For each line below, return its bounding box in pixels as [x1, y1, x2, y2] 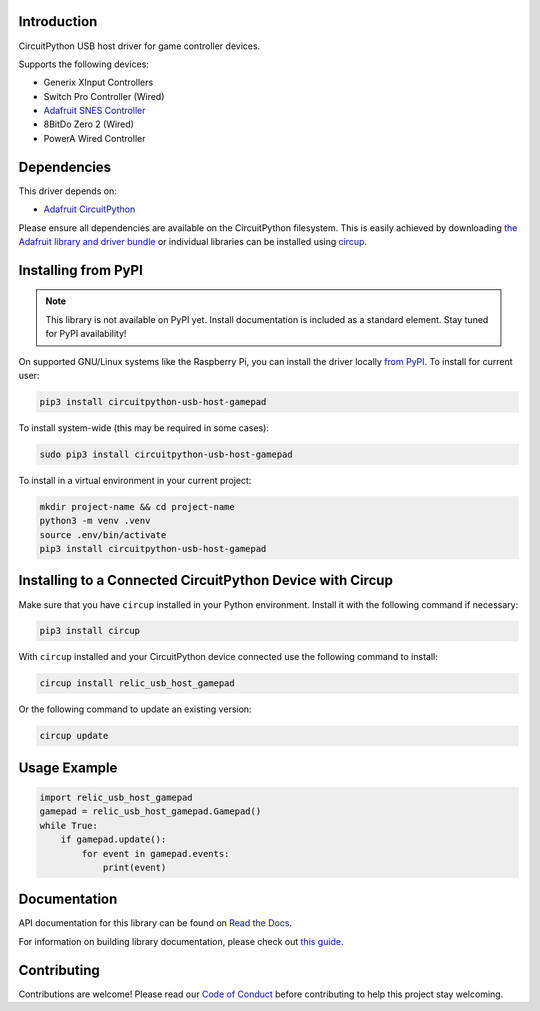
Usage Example [18, 759, 118, 776]
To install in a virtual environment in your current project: [18, 474, 252, 486]
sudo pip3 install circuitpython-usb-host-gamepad [39, 448, 294, 460]
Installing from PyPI [18, 261, 144, 279]
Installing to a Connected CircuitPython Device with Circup [18, 572, 394, 589]
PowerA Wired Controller [43, 132, 146, 144]
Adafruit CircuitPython [43, 203, 136, 215]
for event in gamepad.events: [81, 848, 230, 859]
